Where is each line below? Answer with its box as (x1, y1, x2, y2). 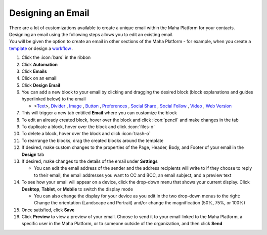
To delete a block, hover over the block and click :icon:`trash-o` (21, 131, 151, 137)
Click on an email (21, 75, 57, 81)
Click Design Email (21, 82, 60, 88)
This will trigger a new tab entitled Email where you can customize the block (21, 110, 178, 116)
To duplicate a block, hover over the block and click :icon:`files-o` (21, 124, 155, 130)
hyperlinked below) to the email (21, 96, 86, 102)
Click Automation (21, 61, 58, 67)
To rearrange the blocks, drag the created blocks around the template (21, 138, 164, 143)
